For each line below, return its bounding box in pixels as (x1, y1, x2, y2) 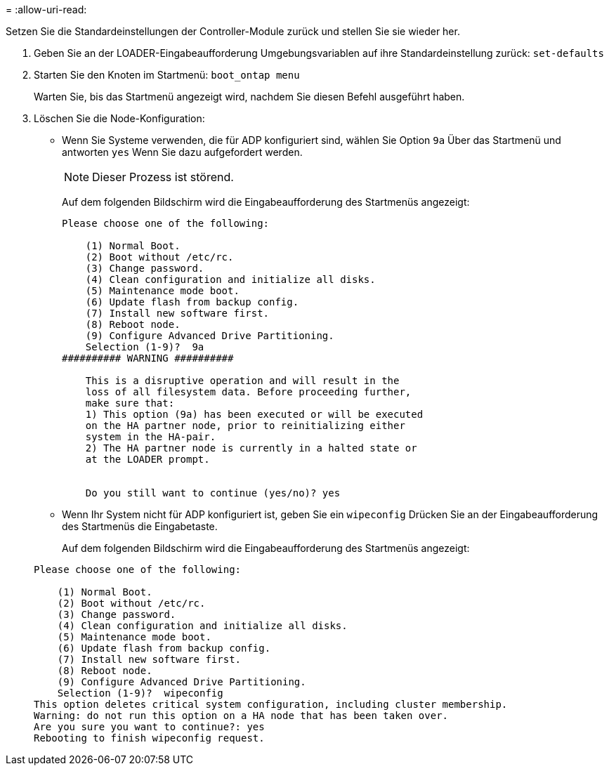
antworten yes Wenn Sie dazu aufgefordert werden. (62, 146, 303, 158)
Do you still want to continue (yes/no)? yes (85, 487, 341, 499)
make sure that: (85, 397, 175, 409)
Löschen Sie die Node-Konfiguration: (34, 112, 205, 124)
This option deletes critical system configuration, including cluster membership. (34, 699, 508, 710)
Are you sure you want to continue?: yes (34, 721, 265, 732)
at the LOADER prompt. (85, 454, 210, 465)
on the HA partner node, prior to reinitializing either (85, 420, 405, 431)
